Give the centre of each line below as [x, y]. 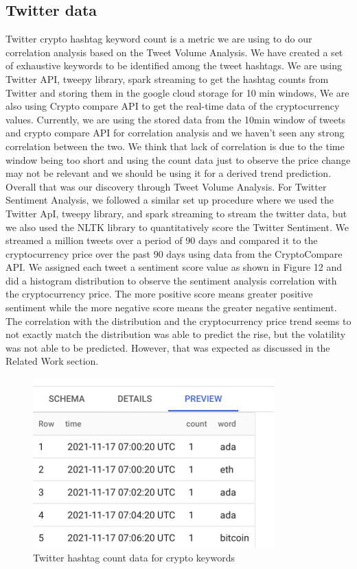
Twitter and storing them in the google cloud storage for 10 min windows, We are [177, 92]
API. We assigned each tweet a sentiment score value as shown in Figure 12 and [174, 267]
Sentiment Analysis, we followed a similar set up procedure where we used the [170, 200]
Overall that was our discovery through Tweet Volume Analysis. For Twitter [166, 186]
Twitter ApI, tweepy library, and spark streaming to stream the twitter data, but [176, 213]
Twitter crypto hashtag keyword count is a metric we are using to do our [159, 39]
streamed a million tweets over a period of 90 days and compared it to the [162, 240]
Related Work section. [52, 361]
